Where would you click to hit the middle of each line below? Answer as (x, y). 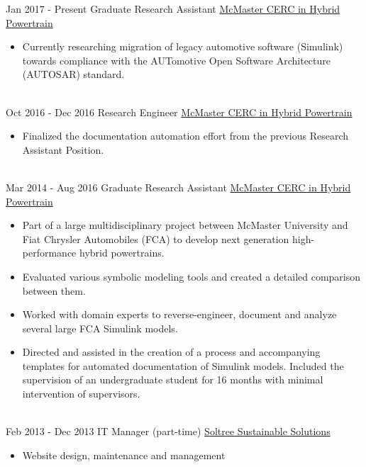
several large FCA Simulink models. (100, 328)
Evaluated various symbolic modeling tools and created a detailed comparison (192, 276)
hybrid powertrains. (122, 253)
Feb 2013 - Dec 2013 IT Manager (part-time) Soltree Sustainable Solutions (168, 431)
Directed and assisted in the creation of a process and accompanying (171, 352)
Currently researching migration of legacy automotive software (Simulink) (183, 46)
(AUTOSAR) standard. (73, 74)
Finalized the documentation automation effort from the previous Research (185, 136)
